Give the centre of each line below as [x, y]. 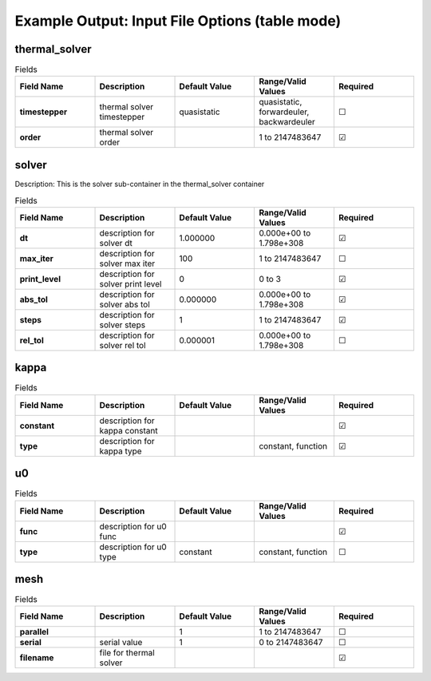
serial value [121, 643]
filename [37, 658]
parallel [34, 632]
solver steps [123, 325]
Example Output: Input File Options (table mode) [178, 21]
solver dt [116, 243]
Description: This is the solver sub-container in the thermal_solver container [140, 184]
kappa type [121, 451]
